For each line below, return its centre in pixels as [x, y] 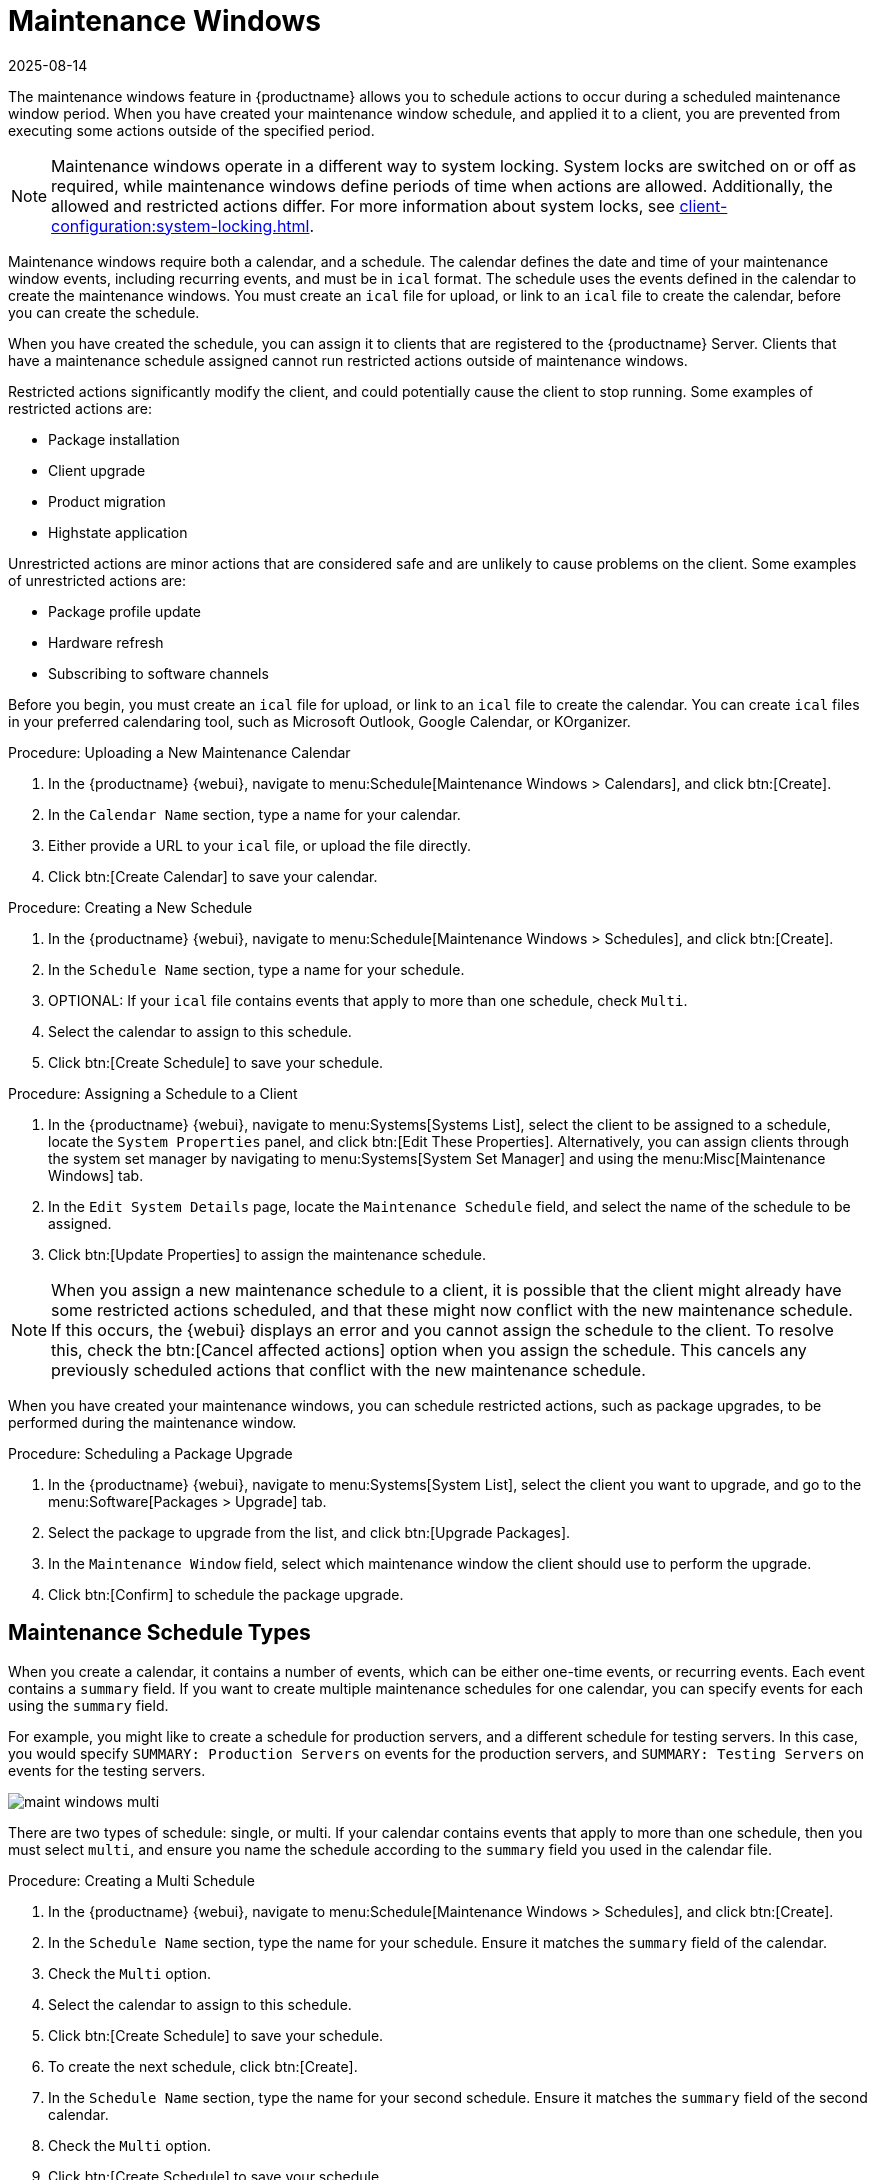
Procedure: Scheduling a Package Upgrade [150, 1453]
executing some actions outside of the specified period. [191, 130]
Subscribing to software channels [158, 673]
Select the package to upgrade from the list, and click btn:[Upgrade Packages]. [309, 1532]
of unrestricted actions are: [97, 580]
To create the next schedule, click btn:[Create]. [203, 2066]
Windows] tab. [96, 1175]
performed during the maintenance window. [152, 1422]
